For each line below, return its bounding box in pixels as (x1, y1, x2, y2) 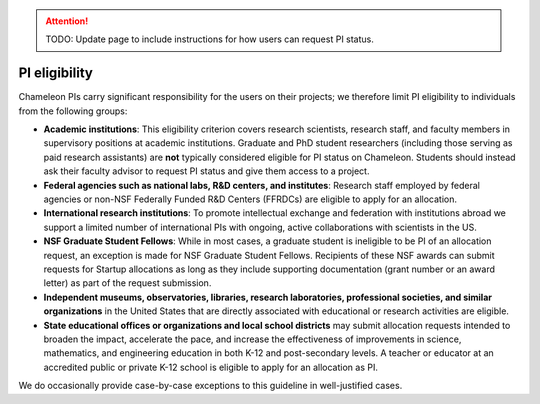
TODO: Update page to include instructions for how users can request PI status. (45, 33, 375, 45)
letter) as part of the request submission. (43, 277, 212, 289)
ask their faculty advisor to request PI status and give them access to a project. (43, 165, 370, 177)
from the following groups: (18, 105, 128, 117)
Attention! (45, 15, 89, 27)
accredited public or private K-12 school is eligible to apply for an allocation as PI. (43, 361, 379, 373)
